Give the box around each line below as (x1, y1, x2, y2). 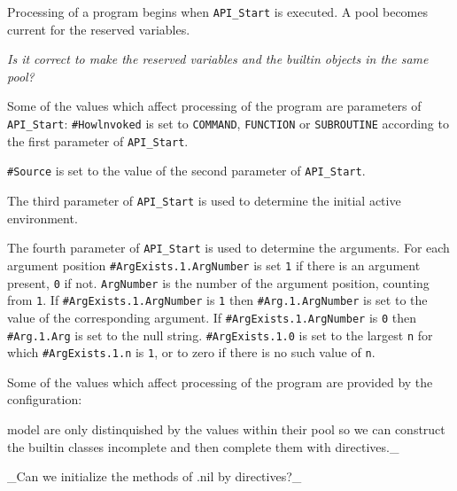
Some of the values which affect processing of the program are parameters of (7, 97, 422, 115)
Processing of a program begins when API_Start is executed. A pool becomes (7, 3, 428, 20)
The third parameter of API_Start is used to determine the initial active (7, 191, 401, 209)
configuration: (7, 390, 82, 409)
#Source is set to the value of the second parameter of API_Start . (7, 161, 366, 180)
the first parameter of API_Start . (7, 131, 189, 150)
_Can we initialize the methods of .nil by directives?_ (7, 467, 302, 486)
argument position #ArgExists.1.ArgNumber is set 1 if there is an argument (7, 255, 421, 274)
